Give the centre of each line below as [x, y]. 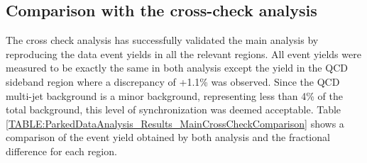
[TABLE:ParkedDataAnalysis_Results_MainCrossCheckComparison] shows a [175, 123]
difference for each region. [61, 151]
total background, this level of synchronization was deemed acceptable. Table [174, 109]
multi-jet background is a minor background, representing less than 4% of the [174, 95]
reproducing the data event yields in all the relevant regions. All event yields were [183, 54]
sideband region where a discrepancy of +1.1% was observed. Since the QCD [173, 81]
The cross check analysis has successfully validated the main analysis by [162, 40]
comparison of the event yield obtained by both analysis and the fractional [168, 137]
